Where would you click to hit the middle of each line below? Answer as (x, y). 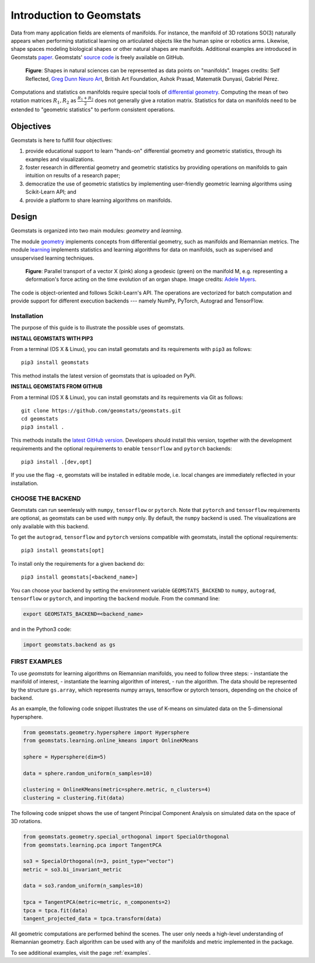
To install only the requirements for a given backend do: (78, 563)
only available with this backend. (50, 526)
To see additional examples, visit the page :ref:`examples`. (81, 952)
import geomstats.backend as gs (69, 644)
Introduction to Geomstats (76, 15)
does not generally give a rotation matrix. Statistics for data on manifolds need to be (196, 101)
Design (24, 217)
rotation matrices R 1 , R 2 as (43, 101)
